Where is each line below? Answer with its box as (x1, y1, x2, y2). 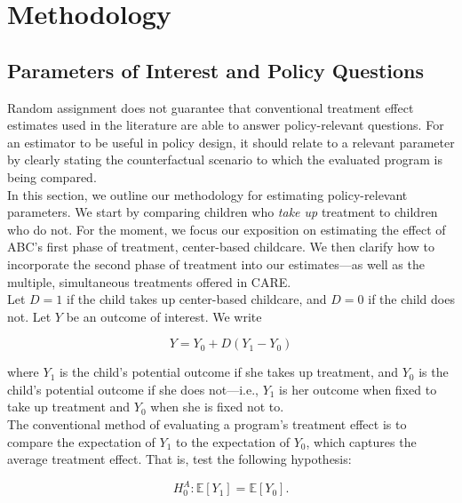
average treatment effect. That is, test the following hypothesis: (7, 450, 352, 468)
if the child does (368, 290, 455, 308)
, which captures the (306, 432, 417, 451)
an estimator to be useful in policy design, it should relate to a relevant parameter (7, 132, 455, 151)
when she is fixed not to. (150, 397, 284, 416)
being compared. (7, 167, 97, 186)
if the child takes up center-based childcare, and (66, 290, 327, 308)
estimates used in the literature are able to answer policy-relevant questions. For (7, 116, 444, 134)
